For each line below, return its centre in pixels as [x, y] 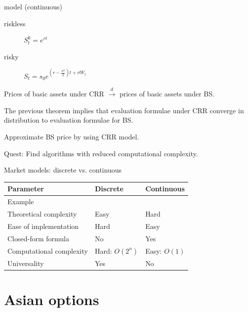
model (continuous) [33, 6]
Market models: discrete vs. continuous [63, 170]
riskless [15, 23]
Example [21, 201]
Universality [26, 263]
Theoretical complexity [42, 214]
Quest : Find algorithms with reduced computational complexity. [101, 153]
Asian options [52, 299]
